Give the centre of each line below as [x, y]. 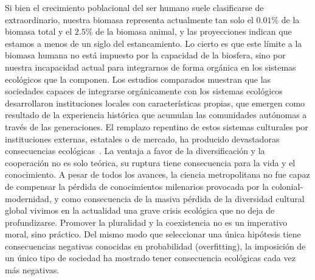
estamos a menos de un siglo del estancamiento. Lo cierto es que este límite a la [154, 43]
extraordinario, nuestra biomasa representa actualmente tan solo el [129, 19]
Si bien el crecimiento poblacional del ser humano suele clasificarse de [134, 7]
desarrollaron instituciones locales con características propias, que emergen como [155, 103]
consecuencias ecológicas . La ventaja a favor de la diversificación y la [135, 151]
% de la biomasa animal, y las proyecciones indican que [189, 31]
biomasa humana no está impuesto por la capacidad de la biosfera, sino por [145, 55]
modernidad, [28, 198]
